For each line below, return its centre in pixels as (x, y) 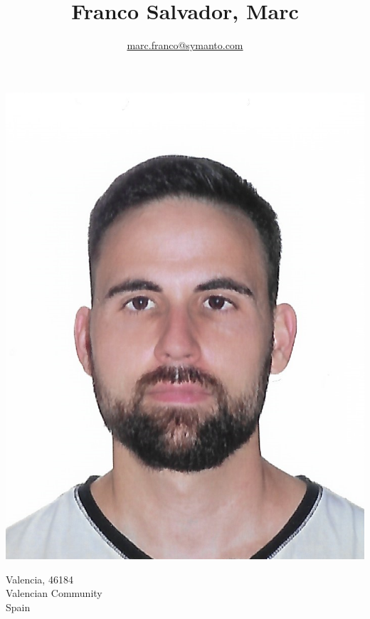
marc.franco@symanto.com (185, 45)
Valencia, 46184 (39, 579)
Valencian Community (54, 593)
